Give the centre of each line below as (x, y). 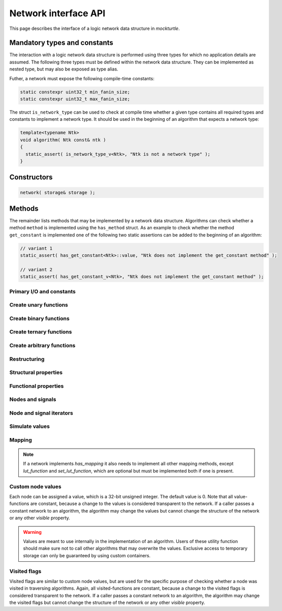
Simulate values (30, 426)
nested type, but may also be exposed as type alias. (64, 69)
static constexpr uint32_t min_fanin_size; (75, 92)
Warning (32, 532)
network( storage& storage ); (58, 192)
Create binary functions (39, 318)
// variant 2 (36, 269)
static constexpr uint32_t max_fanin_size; (75, 99)
